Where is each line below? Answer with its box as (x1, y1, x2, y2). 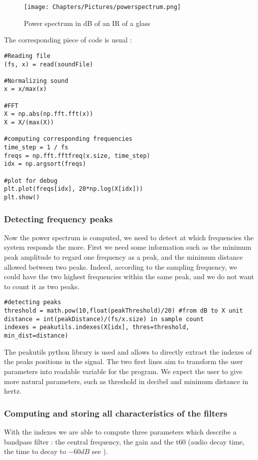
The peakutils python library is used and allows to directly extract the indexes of (4, 346, 252, 357)
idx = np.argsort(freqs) (4, 160, 86, 168)
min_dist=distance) (4, 332, 68, 340)
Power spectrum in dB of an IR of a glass (24, 17, 150, 28)
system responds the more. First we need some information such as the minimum (4, 242, 252, 252)
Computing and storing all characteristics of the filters (4, 407, 228, 419)
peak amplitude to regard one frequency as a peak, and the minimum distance (4, 252, 243, 262)
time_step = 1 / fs (4, 144, 68, 151)
